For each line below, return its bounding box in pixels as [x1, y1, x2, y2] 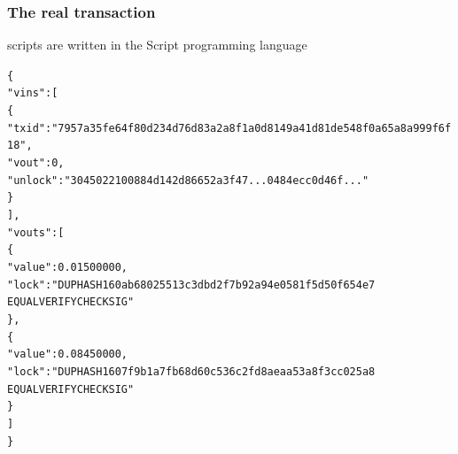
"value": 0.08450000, [7, 348, 128, 361]
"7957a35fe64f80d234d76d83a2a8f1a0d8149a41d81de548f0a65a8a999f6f [51, 121, 452, 135]
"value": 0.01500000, [7, 261, 128, 274]
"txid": [7, 121, 52, 135]
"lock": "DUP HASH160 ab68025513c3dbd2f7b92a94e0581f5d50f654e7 [7, 278, 376, 291]
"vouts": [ [7, 226, 65, 239]
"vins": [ [7, 87, 58, 100]
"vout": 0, [7, 157, 65, 170]
